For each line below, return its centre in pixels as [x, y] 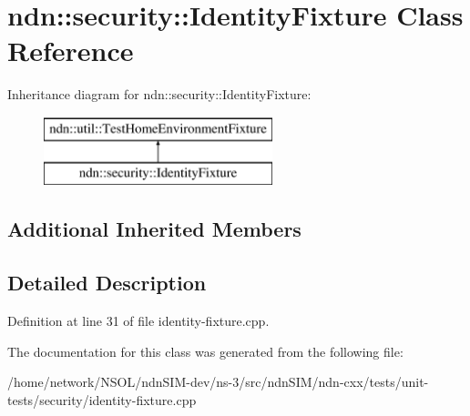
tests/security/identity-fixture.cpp [102, 399]
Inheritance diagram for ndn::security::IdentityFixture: [159, 94]
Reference [71, 51]
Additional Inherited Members [154, 229]
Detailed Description [107, 283]
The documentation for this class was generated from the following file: [205, 351]
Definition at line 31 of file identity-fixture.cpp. [138, 321]
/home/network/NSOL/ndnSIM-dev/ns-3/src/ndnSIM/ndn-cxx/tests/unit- [218, 382]
